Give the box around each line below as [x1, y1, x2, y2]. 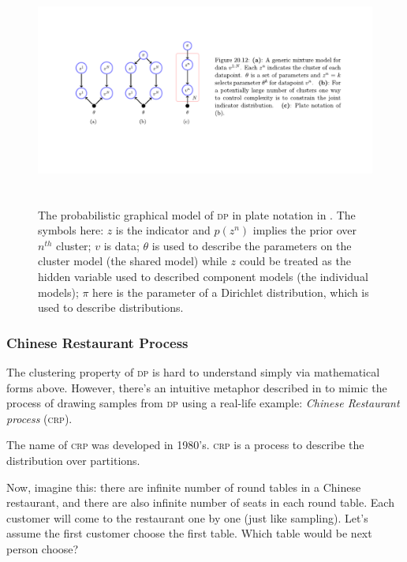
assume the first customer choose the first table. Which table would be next [6, 525, 372, 541]
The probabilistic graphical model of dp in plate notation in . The [38, 206, 356, 223]
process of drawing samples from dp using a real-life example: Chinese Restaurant [6, 395, 400, 411]
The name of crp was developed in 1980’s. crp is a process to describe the [6, 436, 364, 453]
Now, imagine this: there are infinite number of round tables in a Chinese [6, 478, 361, 495]
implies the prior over [252, 222, 357, 238]
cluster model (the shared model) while [38, 253, 227, 269]
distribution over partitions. [6, 451, 140, 468]
